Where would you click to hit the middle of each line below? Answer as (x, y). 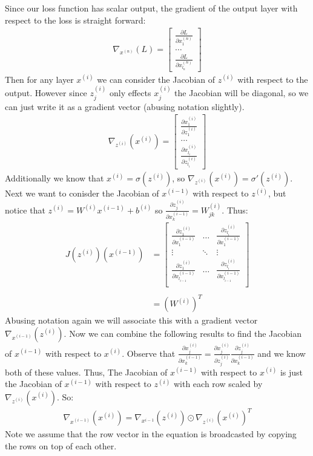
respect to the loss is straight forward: (75, 20)
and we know (282, 353)
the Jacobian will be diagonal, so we (242, 93)
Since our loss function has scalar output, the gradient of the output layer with (151, 8)
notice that (25, 210)
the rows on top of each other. (61, 446)
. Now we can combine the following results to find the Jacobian (183, 333)
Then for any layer (39, 79)
